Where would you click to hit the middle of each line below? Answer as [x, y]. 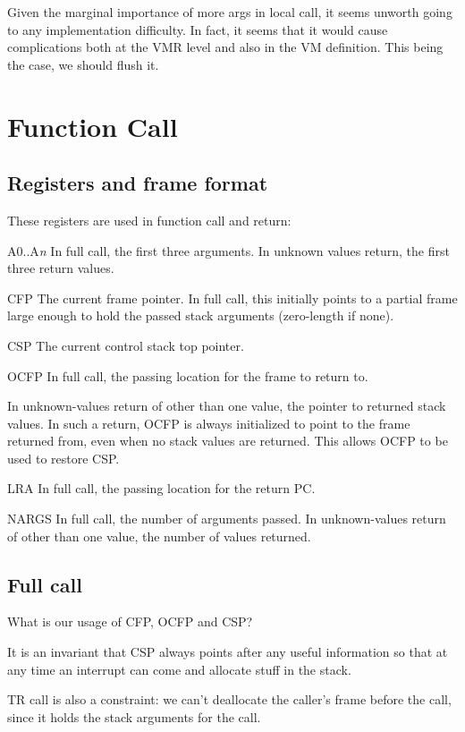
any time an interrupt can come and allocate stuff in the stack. [179, 669]
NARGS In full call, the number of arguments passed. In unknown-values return [227, 519]
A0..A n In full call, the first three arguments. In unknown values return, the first [228, 250]
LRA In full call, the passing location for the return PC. [161, 488]
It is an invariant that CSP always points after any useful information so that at [228, 652]
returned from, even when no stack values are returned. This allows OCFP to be [228, 441]
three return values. [61, 268]
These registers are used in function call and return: [149, 220]
